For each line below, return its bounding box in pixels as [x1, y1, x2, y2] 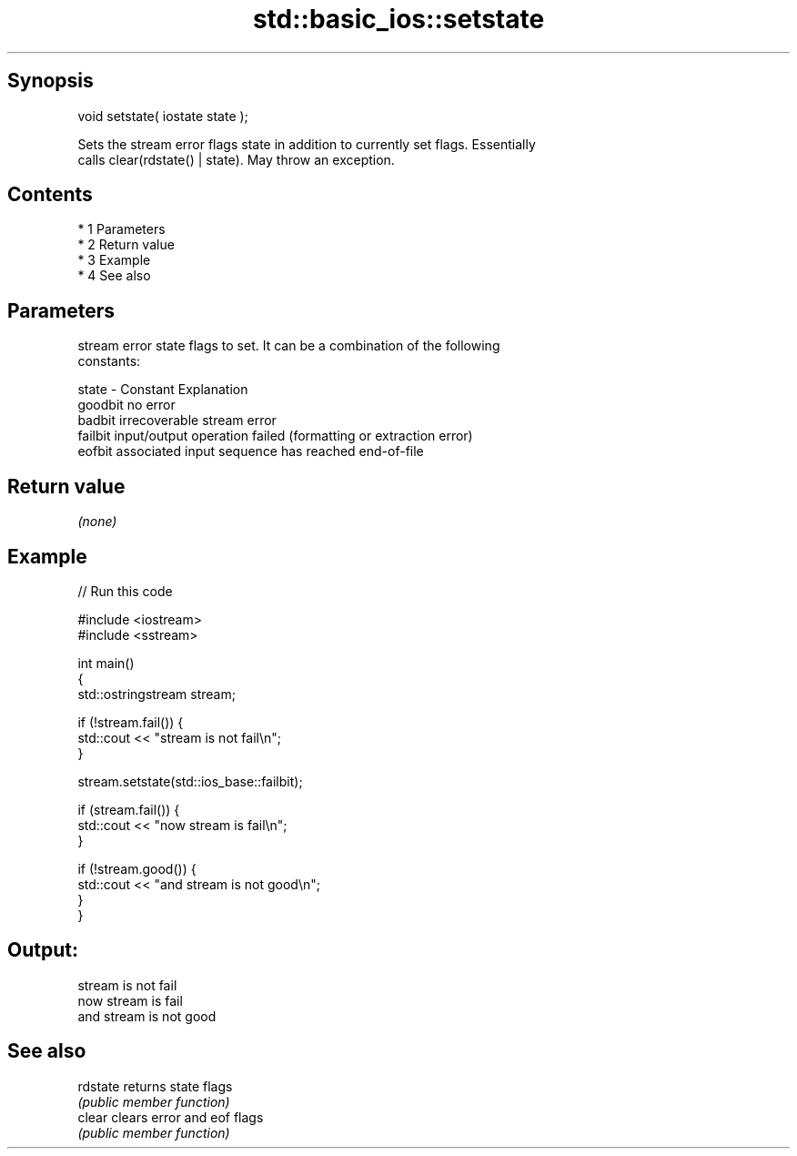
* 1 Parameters [77, 221, 166, 238]
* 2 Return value [77, 237, 175, 253]
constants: [77, 353, 141, 370]
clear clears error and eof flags [77, 1109, 264, 1125]
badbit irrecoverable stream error [77, 412, 277, 429]
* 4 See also [77, 268, 151, 284]
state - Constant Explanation [77, 381, 248, 398]
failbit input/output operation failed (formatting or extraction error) [77, 428, 473, 444]
